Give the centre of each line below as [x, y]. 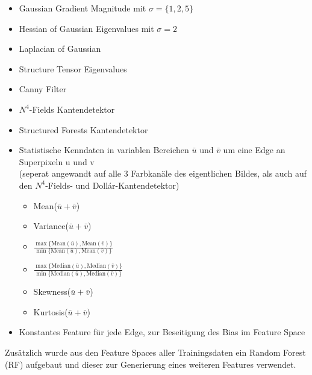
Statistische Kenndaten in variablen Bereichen [104, 150]
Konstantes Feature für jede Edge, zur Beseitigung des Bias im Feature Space [162, 332]
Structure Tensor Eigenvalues [73, 68]
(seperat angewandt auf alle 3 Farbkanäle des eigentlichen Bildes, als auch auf [163, 173]
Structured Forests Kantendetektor [83, 129]
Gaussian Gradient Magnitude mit [83, 8]
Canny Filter [43, 89]
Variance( [51, 226]
